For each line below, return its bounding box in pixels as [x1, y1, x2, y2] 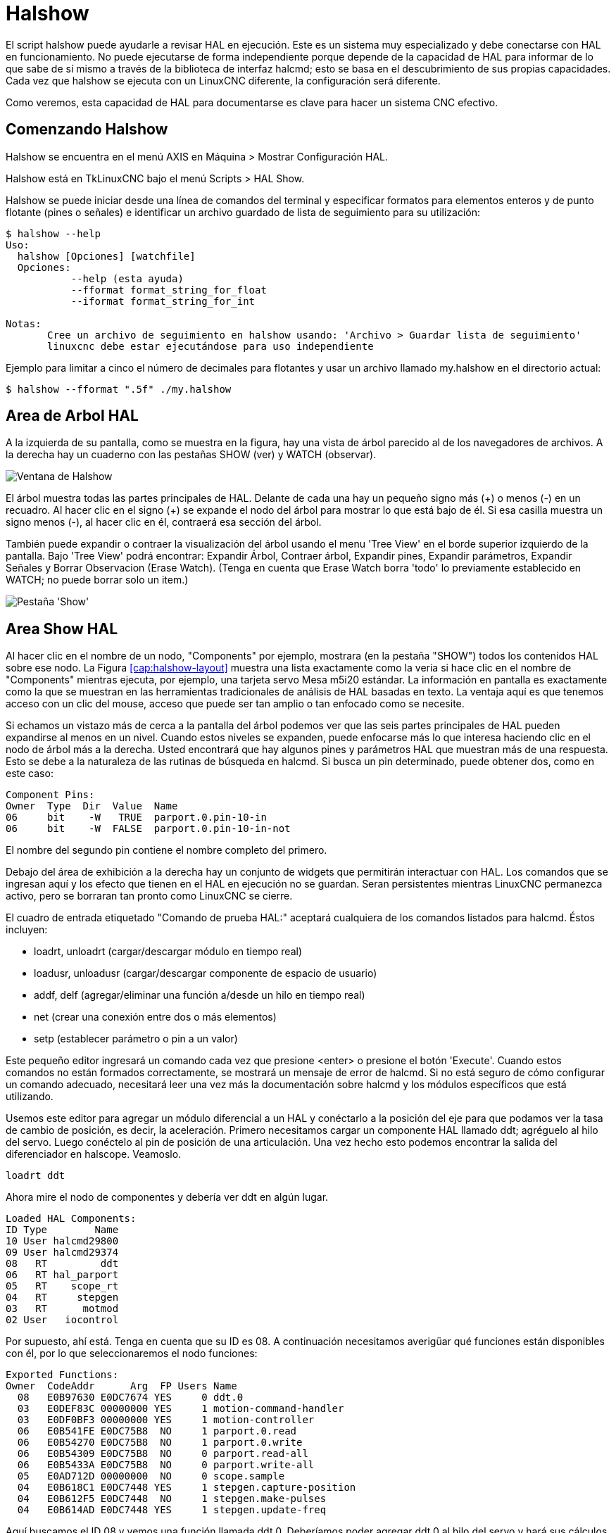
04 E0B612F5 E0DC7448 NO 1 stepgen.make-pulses [17, 1493, 327, 1505]
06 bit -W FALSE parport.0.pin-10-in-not [6, 823, 291, 835]
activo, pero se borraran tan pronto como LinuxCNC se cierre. [6, 890, 293, 902]
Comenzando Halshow [6, 120, 168, 139]
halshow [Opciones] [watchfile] [17, 250, 196, 262]
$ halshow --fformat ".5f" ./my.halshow [6, 383, 232, 395]
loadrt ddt [6, 1170, 65, 1182]
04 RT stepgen [6, 1292, 119, 1304]
